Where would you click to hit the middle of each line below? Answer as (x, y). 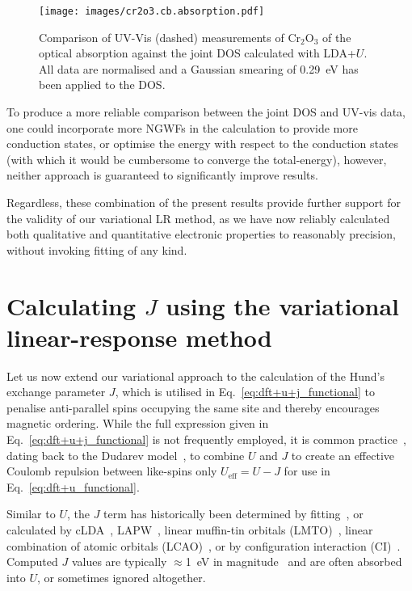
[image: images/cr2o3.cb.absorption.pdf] (152, 11)
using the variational (282, 305)
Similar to (31, 514)
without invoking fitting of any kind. (97, 249)
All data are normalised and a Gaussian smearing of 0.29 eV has (199, 68)
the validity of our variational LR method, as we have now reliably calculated (198, 218)
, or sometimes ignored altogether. (121, 577)
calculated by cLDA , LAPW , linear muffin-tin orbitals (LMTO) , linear (190, 530)
